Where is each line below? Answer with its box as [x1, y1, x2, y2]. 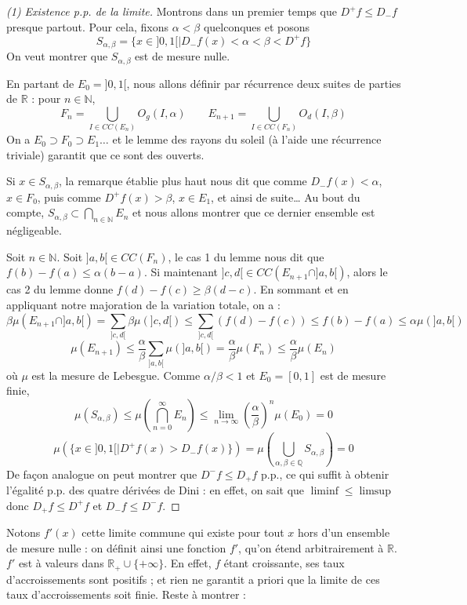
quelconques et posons [203, 18, 310, 35]
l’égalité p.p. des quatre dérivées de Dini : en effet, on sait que [6, 482, 305, 497]
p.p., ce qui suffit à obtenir [261, 465, 389, 482]
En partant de [6, 75, 74, 91]
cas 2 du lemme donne [6, 281, 114, 297]
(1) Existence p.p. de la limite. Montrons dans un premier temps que [6, 3, 337, 19]
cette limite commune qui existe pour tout [81, 524, 284, 541]
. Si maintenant [143, 264, 218, 280]
